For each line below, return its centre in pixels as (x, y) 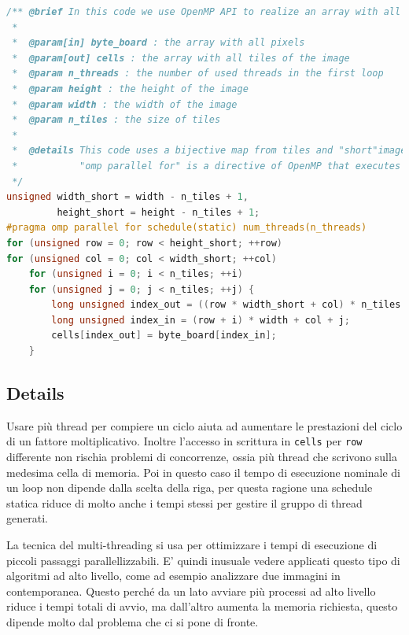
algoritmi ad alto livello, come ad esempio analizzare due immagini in (173, 576)
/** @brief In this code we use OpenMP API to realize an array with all (204, 12)
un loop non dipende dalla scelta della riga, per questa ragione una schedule (190, 487)
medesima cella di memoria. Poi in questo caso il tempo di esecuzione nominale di (203, 472)
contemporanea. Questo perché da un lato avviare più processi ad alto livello (191, 591)
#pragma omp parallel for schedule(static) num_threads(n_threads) (187, 228)
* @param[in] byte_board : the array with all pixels (158, 43)
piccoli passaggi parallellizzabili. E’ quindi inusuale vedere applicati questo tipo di (203, 560)
